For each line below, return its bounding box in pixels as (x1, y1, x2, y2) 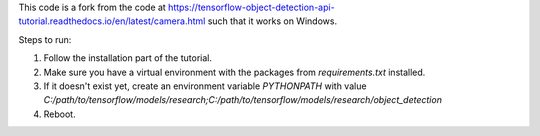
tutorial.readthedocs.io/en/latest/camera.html (18, 15, 206, 27)
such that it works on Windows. (207, 15, 338, 27)
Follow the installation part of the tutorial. (43, 52, 212, 64)
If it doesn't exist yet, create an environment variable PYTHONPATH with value (43, 80, 367, 92)
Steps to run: (18, 33, 72, 45)
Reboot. (43, 108, 76, 120)
